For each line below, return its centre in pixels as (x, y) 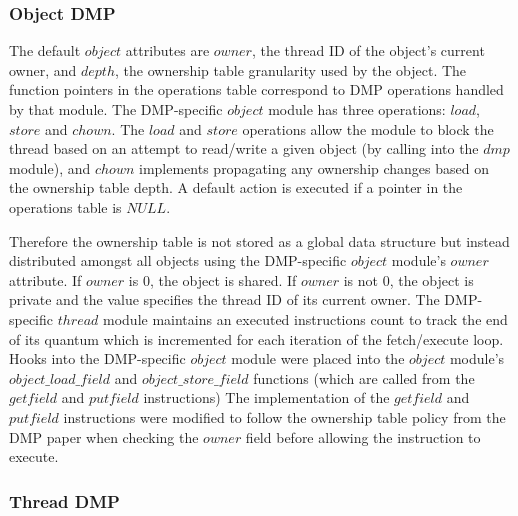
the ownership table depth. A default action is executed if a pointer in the (236, 187)
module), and (50, 167)
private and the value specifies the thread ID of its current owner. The (224, 299)
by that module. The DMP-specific (116, 109)
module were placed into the (318, 358)
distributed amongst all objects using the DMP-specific (178, 260)
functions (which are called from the (364, 377)
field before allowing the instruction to (363, 436)
